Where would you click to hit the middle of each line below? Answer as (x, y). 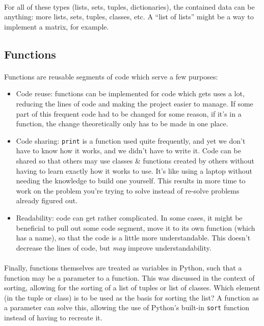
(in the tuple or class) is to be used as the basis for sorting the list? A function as (131, 297)
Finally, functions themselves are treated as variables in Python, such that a (123, 267)
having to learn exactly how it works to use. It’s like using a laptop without (134, 170)
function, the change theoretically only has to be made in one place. (122, 124)
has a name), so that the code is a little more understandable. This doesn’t (133, 238)
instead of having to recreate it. (53, 317)
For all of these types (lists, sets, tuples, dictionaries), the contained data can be (129, 6)
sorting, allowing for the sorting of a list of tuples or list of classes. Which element (132, 288)
